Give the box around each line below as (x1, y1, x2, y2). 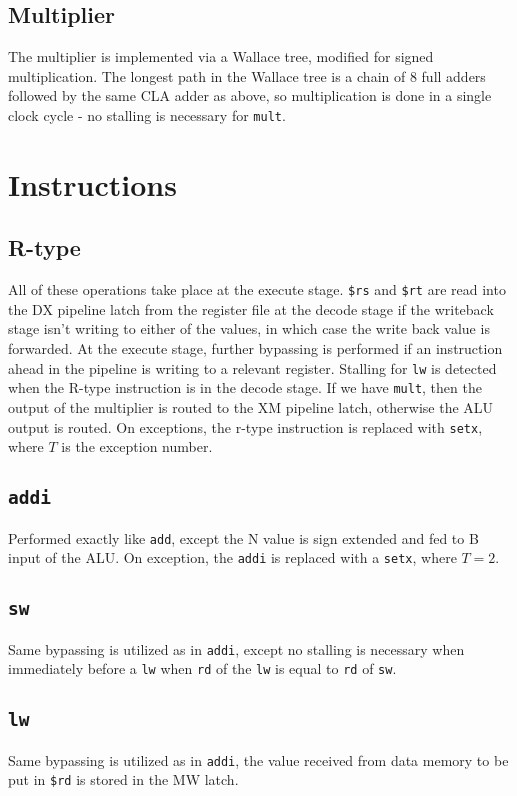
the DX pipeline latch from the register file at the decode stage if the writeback (8, 298, 494, 319)
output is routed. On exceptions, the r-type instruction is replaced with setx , (8, 416, 483, 437)
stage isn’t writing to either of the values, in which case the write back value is (8, 318, 490, 339)
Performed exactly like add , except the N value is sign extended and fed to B (8, 527, 479, 548)
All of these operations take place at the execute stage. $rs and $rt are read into (8, 279, 506, 300)
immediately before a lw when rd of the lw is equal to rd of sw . (8, 658, 397, 679)
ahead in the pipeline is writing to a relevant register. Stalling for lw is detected (8, 357, 497, 378)
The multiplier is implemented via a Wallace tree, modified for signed (8, 46, 434, 67)
